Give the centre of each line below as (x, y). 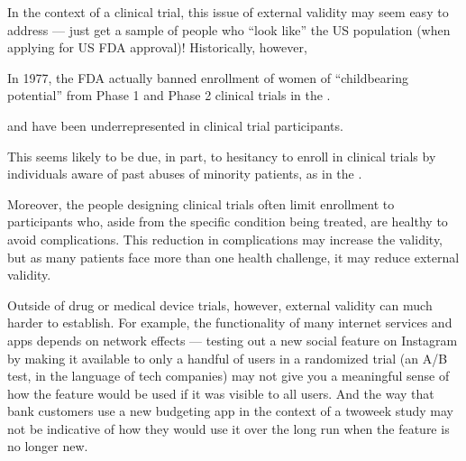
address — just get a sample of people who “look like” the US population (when (229, 29)
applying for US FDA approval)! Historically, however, (157, 47)
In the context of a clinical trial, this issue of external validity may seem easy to (228, 12)
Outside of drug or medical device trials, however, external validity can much (220, 304)
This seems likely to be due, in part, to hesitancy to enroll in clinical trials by (222, 156)
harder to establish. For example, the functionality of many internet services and (230, 323)
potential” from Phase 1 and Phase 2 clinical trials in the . (169, 95)
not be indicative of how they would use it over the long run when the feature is (228, 428)
